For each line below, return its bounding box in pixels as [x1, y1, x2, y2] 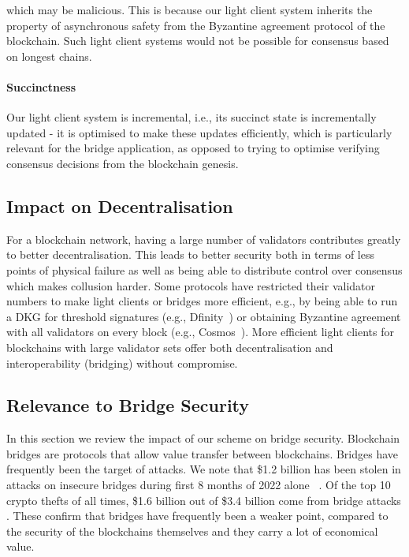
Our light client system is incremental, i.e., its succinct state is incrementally [6, 109, 377, 125]
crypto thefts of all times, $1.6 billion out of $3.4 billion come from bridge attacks [6, 492, 401, 508]
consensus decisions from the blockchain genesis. [6, 155, 239, 171]
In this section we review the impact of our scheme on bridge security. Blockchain [6, 430, 400, 447]
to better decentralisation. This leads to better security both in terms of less [6, 246, 374, 263]
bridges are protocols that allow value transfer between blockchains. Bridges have [6, 445, 399, 462]
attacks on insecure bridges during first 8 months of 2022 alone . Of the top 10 [6, 477, 391, 493]
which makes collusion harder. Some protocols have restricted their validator [6, 277, 376, 293]
